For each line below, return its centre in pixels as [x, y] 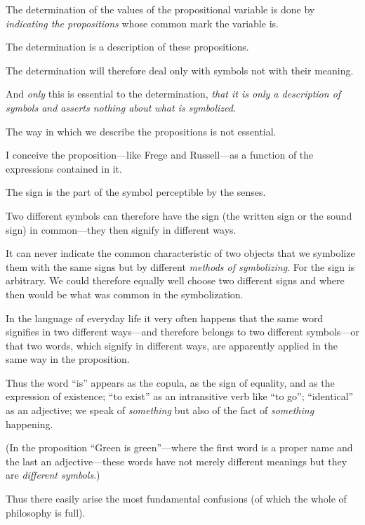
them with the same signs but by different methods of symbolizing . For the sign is [180, 266]
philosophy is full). [46, 512]
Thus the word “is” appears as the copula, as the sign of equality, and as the [170, 382]
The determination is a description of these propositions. [127, 47]
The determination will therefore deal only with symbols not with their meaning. [180, 70]
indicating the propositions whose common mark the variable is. [142, 23]
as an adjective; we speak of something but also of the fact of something [160, 410]
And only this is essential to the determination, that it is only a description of [173, 94]
